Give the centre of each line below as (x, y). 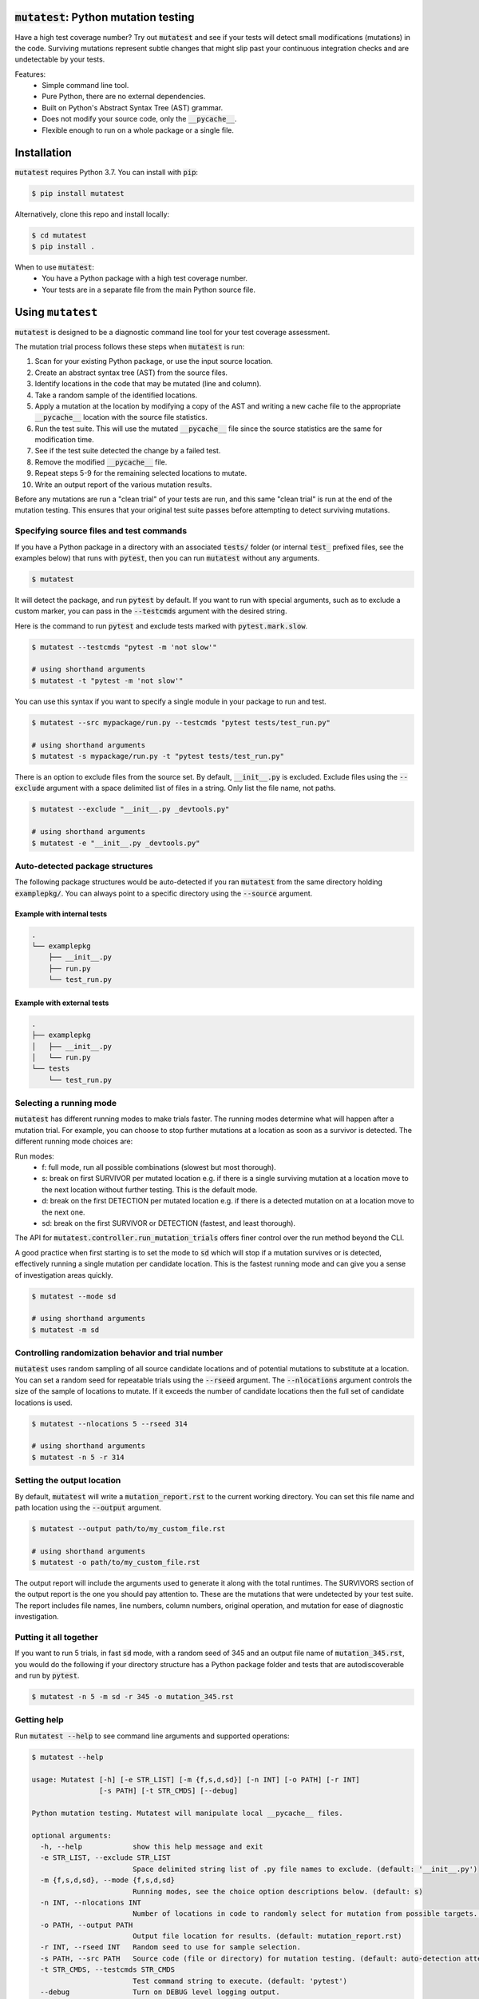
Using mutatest (56, 312)
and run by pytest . (47, 1676)
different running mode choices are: (74, 1141)
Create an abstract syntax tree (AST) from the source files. (131, 373)
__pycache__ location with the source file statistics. (121, 417)
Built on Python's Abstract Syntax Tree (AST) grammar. (133, 107)
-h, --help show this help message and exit (152, 1846)
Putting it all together (57, 1637)
